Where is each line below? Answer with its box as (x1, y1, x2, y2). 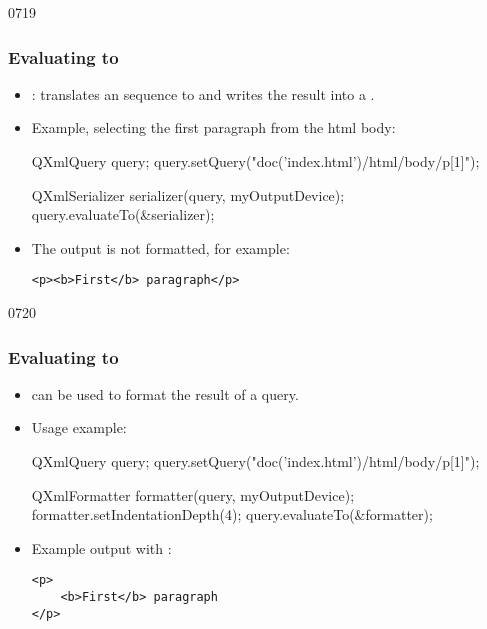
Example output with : (31, 537, 172, 558)
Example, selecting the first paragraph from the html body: (31, 117, 396, 138)
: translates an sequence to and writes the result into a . (31, 83, 375, 104)
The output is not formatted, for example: (31, 237, 290, 258)
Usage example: (31, 417, 127, 438)
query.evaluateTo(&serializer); (31, 204, 215, 225)
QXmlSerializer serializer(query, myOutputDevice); (31, 184, 345, 205)
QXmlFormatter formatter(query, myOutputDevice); (31, 484, 355, 505)
